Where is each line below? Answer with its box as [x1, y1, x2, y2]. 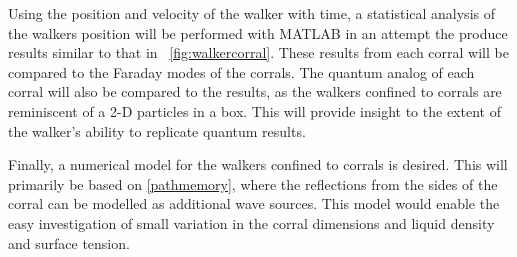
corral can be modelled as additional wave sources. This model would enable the [8, 193, 500, 214]
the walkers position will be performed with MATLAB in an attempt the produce [8, 22, 508, 43]
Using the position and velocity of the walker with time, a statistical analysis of [8, 3, 495, 23]
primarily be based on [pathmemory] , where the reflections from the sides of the [8, 173, 498, 194]
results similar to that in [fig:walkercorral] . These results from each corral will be [8, 42, 509, 63]
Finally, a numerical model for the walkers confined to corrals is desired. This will [8, 154, 508, 175]
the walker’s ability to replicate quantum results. [8, 120, 306, 141]
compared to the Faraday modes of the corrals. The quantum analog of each [8, 61, 475, 82]
